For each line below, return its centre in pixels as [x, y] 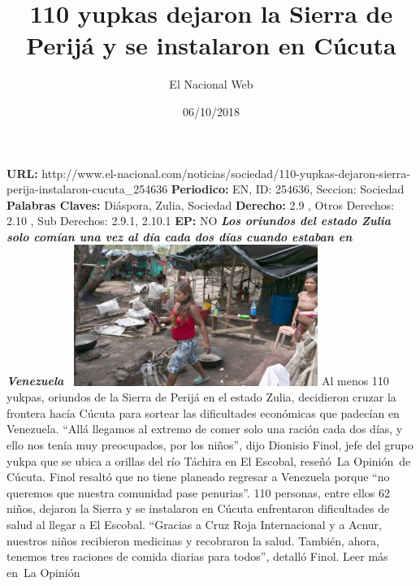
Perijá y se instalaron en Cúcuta [211, 45]
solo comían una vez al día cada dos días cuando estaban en [180, 236]
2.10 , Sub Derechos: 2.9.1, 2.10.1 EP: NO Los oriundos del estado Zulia [199, 221]
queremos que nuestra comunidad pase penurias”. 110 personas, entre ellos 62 [199, 492]
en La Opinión [43, 572]
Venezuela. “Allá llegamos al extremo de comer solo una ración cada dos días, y [205, 429]
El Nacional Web [211, 84]
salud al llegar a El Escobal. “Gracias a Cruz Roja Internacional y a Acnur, [194, 524]
